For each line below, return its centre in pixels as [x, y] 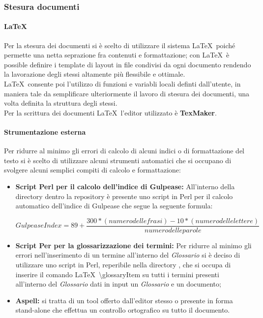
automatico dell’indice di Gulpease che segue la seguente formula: [114, 206]
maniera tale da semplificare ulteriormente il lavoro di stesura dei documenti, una [127, 93]
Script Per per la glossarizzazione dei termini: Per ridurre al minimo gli [133, 245]
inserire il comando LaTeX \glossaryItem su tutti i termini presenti [117, 274]
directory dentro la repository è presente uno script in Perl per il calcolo [124, 196]
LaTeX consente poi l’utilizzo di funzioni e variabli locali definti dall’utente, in [122, 84]
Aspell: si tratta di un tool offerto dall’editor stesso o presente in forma [124, 300]
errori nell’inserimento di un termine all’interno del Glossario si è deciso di [128, 255]
